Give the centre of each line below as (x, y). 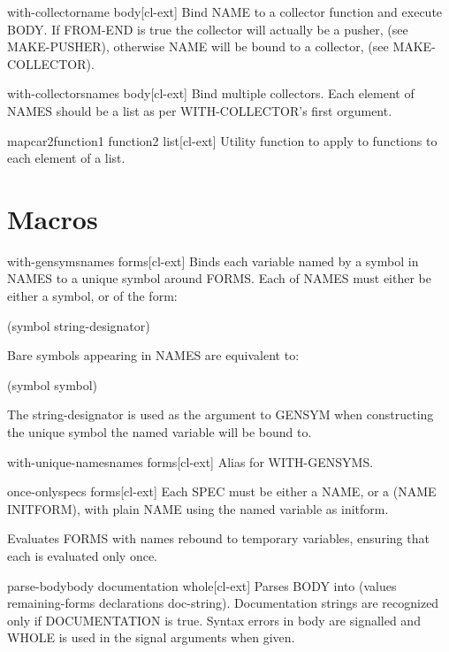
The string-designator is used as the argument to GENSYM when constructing (221, 414)
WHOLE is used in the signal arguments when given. (151, 637)
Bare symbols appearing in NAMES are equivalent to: (153, 355)
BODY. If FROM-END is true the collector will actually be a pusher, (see (208, 29)
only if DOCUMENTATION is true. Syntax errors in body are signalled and (214, 620)
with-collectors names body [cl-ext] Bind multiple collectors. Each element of (211, 93)
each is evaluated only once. (83, 556)
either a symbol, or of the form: (92, 296)
